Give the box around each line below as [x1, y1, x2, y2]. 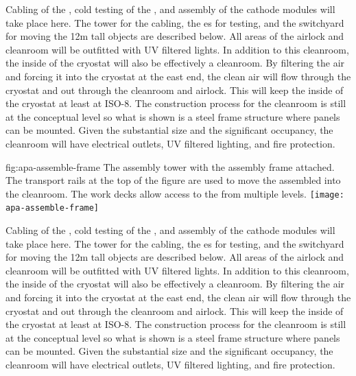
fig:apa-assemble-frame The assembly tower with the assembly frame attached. [5, 159, 335, 174]
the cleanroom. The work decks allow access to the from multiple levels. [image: [5, 186, 344, 200]
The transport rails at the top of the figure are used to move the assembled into [5, 173, 341, 187]
